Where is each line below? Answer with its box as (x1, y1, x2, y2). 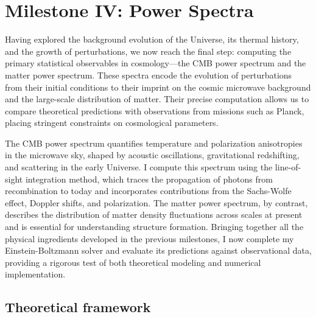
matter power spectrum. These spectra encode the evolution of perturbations (5, 68, 292, 81)
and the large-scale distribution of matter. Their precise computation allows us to (5, 92, 309, 105)
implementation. (5, 268, 66, 280)
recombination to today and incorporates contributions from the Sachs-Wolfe (5, 184, 292, 197)
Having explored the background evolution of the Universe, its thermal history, (5, 33, 299, 46)
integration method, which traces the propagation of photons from (25, 172, 273, 185)
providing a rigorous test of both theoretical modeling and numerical (5, 256, 261, 268)
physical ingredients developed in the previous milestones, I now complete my (5, 232, 294, 245)
